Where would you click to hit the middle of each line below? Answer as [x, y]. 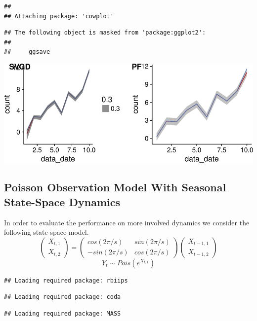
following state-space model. [46, 232]
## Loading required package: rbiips [66, 280]
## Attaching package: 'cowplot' [59, 16]
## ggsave [27, 52]
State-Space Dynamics [62, 201]
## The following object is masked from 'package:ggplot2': [105, 33]
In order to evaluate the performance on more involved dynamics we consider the [127, 222]
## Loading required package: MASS [63, 313]
